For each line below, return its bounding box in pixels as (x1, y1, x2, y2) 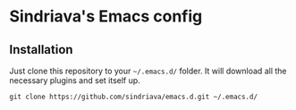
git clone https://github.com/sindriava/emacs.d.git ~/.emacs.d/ (9, 92, 258, 101)
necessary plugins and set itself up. (9, 75, 140, 86)
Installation (9, 42, 73, 57)
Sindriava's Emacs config (9, 6, 203, 27)
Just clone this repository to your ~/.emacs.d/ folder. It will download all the (9, 65, 287, 76)
